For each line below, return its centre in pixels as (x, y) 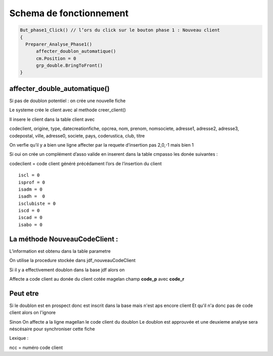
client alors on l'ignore (33, 313)
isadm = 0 (30, 189)
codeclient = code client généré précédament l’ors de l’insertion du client (85, 163)
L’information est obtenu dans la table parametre (60, 251)
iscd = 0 (29, 211)
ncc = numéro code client (36, 347)
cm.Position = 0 (56, 58)
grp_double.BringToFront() (70, 65)
